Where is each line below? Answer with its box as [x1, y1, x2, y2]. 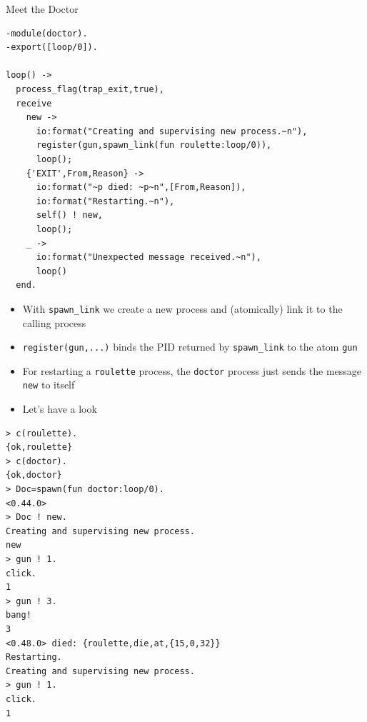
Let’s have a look [22, 401, 97, 416]
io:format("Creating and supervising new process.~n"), [36, 126, 308, 136]
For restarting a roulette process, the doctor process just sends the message [22, 363, 362, 378]
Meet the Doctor [6, 1, 79, 16]
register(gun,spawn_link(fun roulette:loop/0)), [36, 140, 272, 151]
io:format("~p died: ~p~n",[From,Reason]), [36, 182, 246, 193]
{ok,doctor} [6, 470, 62, 481]
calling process [22, 315, 86, 330]
